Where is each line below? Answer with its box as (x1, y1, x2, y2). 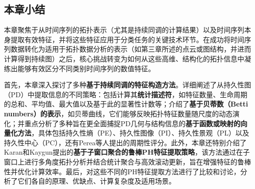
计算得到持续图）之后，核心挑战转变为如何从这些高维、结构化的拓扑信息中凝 (4, 53, 251, 63)
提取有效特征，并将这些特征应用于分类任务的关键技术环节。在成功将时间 (10, 34, 244, 44)
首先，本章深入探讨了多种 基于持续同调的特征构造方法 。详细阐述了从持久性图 (4, 80, 251, 90)
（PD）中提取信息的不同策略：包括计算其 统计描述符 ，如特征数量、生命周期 (4, 89, 248, 99)
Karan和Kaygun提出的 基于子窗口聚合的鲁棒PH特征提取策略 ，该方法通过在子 (4, 147, 250, 157)
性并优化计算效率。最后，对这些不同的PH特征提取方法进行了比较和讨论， (4, 166, 241, 176)
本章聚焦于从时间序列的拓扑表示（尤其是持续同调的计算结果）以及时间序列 (4, 25, 244, 35)
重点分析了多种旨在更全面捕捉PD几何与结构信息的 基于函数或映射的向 (24, 118, 248, 128)
